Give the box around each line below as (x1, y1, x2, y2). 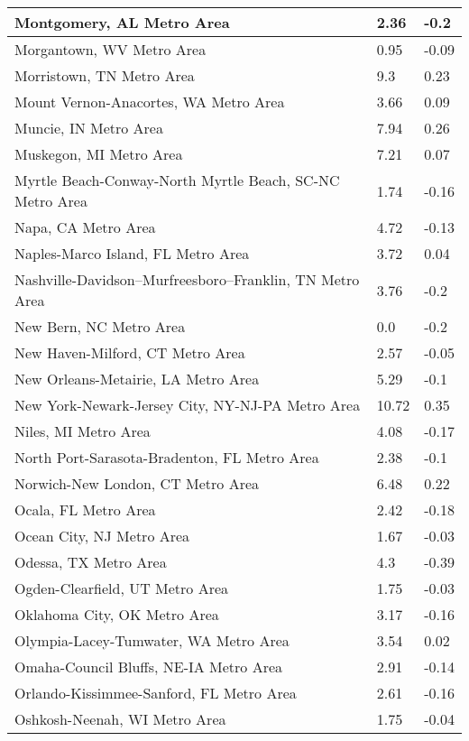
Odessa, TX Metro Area (14, 551, 167, 572)
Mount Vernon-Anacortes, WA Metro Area (14, 91, 285, 112)
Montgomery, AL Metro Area (14, 12, 230, 32)
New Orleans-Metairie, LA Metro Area (14, 368, 260, 389)
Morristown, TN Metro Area (14, 65, 195, 86)
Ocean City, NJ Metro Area (14, 525, 190, 546)
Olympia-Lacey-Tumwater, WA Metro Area (14, 630, 290, 651)
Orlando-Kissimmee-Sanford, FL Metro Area (14, 682, 297, 703)
